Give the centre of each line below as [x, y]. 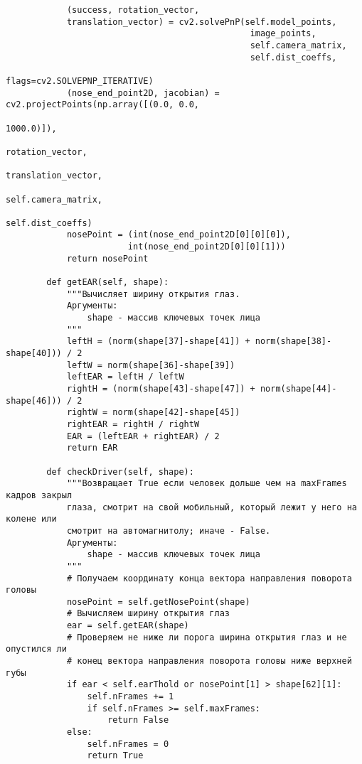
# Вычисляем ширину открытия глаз [148, 614]
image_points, [283, 34]
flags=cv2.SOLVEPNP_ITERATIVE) [80, 81]
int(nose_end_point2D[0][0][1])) [207, 247]
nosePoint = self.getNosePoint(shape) [158, 602]
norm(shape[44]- [298, 389]
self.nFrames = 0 [128, 744]
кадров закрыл [39, 495]
